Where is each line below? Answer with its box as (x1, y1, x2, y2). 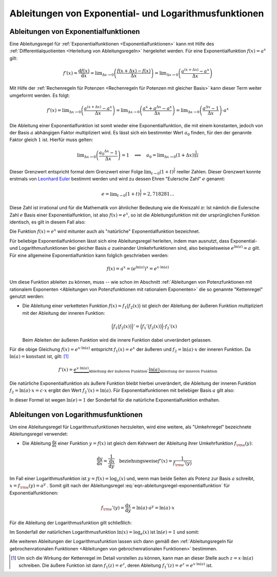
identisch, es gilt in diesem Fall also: (9, 219, 86, 225)
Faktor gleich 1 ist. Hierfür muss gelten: (9, 136, 93, 143)
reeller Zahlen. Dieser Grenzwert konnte (176, 168, 261, 174)
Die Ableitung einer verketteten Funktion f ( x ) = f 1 (22, 303, 127, 310)
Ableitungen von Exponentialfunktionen (9, 27, 141, 36)
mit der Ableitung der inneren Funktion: (22, 310, 105, 316)
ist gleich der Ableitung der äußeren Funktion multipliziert (142, 303, 264, 309)
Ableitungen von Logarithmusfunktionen (9, 410, 143, 419)
